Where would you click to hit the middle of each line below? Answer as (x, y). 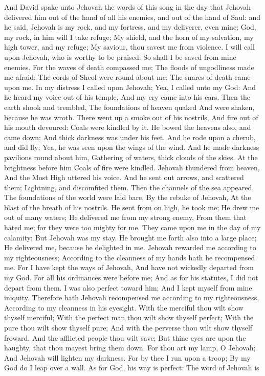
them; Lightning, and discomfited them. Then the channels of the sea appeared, (129, 187)
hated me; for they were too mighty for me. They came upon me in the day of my (132, 227)
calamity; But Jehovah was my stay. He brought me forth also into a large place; (130, 237)
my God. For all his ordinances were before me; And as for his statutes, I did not (131, 278)
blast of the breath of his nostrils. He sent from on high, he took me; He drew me (132, 207)
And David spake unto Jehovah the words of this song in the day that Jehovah (127, 7)
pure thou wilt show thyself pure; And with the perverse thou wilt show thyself (128, 327)
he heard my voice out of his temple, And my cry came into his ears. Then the (127, 97)
